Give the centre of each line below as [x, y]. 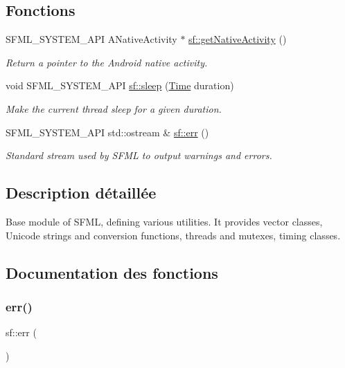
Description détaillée [81, 193]
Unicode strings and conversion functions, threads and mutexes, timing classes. [173, 235]
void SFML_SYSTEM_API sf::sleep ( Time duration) [120, 85]
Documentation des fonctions [112, 272]
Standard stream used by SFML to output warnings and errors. [139, 155]
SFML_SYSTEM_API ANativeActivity [91, 39]
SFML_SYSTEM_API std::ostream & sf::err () [107, 132]
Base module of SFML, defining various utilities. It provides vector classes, [164, 221]
